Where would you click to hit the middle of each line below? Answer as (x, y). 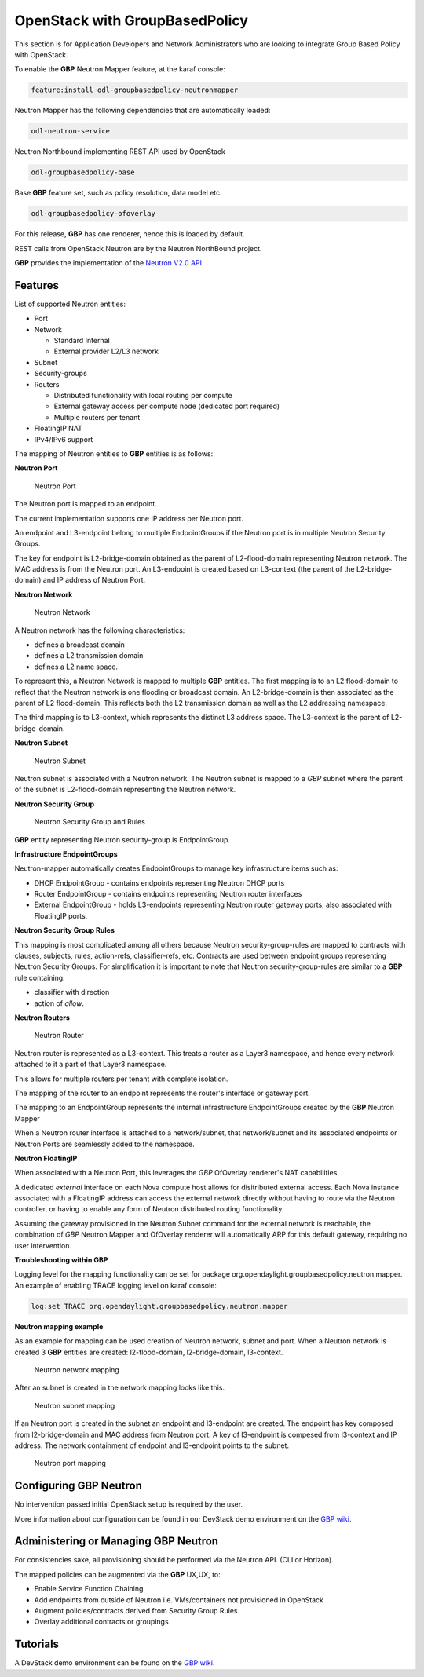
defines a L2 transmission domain (89, 656)
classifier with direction (72, 992)
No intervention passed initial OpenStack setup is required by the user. (129, 1504)
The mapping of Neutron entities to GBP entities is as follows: (114, 453)
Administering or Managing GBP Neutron (117, 1542)
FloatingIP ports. (61, 915)
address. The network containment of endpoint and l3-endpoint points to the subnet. (152, 1445)
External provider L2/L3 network (106, 351)
